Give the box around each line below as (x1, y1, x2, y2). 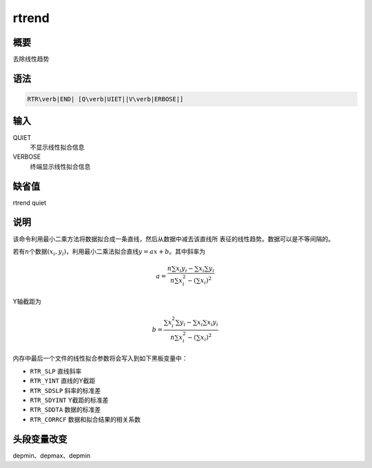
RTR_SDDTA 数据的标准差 (30, 405, 101, 414)
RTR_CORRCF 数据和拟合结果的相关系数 (30, 415, 141, 423)
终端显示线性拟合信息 (30, 162, 91, 170)
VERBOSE (12, 152, 41, 161)
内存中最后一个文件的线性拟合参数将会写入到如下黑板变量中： (12, 354, 188, 363)
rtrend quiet (12, 199, 47, 207)
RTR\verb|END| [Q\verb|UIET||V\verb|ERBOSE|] (27, 95, 184, 103)
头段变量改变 (12, 433, 68, 445)
